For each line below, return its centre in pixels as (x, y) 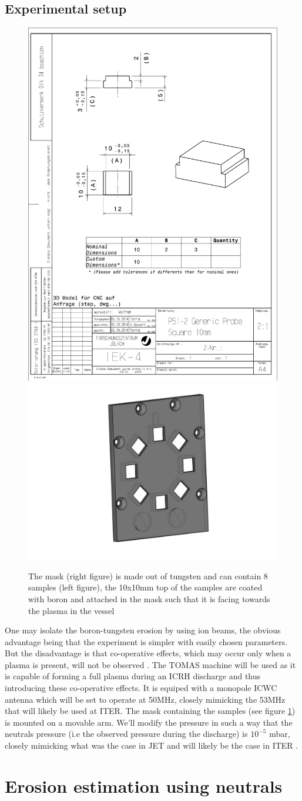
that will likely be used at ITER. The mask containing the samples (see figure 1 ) (150, 711)
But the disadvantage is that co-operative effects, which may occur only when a (148, 653)
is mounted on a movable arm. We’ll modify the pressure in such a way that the (149, 722)
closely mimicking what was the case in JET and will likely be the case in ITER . (152, 745)
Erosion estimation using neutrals (144, 785)
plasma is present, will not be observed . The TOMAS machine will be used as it (150, 664)
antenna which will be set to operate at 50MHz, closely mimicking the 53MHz (145, 699)
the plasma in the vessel (71, 610)
